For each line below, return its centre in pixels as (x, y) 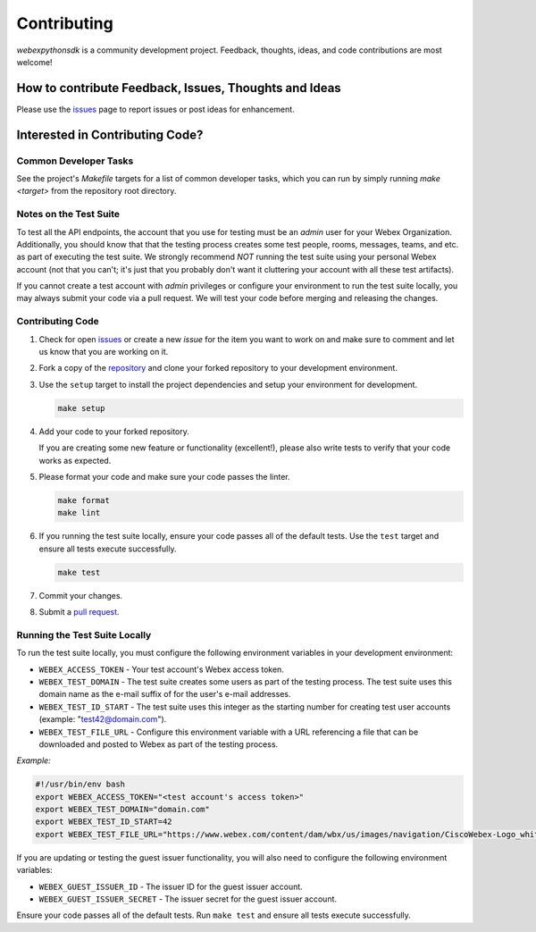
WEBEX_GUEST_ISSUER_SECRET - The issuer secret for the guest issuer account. (188, 899)
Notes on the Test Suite (68, 214)
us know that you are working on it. (104, 352)
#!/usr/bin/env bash (80, 785)
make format (84, 500)
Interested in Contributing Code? (110, 134)
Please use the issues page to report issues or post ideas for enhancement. (155, 109)
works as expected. (75, 460)
